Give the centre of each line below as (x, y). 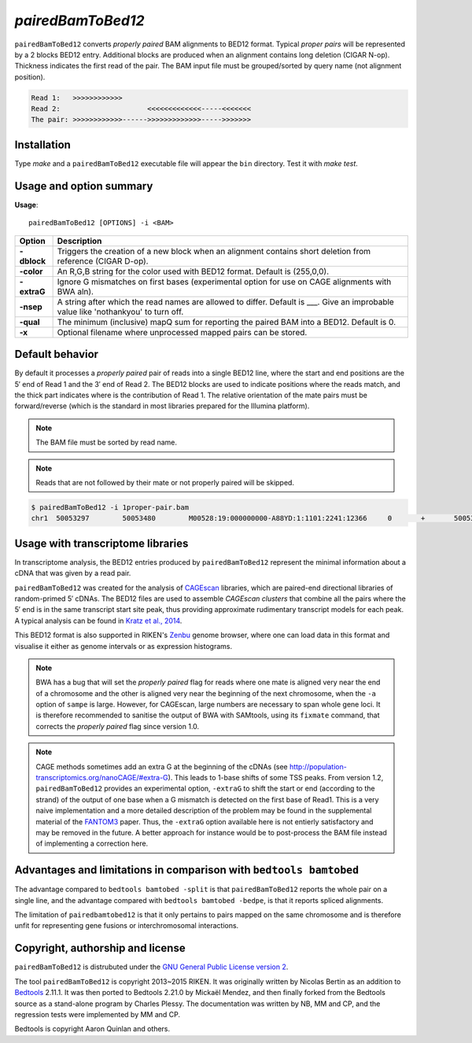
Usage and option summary (84, 186)
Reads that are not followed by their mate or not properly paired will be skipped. (165, 482)
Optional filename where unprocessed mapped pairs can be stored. (182, 332)
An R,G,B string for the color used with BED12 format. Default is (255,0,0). (193, 271)
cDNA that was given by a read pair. (73, 573)
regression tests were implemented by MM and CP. (98, 1014)
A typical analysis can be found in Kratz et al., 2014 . (98, 621)
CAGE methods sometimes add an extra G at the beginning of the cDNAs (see (162, 766)
